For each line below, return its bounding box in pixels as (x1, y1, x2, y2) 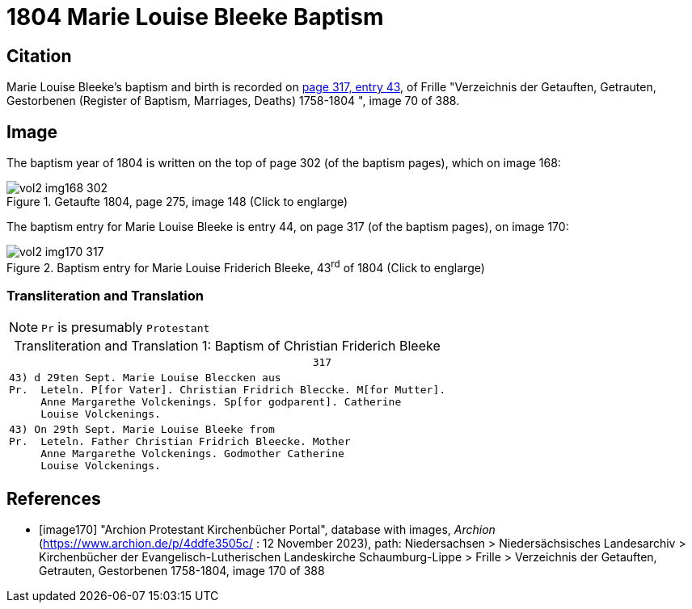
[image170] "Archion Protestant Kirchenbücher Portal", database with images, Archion (39, 523, 496, 537)
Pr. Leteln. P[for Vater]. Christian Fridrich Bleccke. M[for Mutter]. (9, 384, 446, 397)
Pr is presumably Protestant (41, 319, 210, 336)
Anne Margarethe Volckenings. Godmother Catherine (40, 447, 344, 460)
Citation (6, 45, 72, 66)
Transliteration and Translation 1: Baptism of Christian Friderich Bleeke (14, 338, 441, 355)
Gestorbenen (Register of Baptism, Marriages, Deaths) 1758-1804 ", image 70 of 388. (6, 94, 460, 108)
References (6, 488, 101, 509)
